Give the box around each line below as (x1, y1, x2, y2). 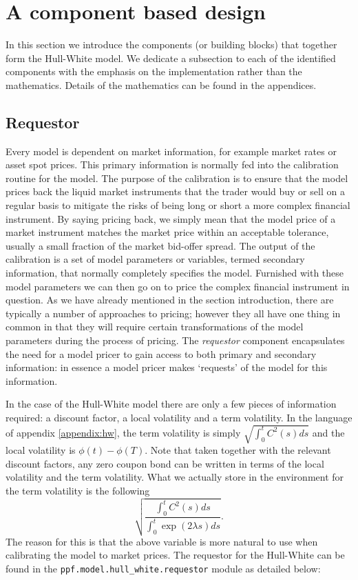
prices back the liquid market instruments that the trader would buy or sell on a (6, 184, 345, 199)
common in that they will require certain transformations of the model (6, 319, 304, 334)
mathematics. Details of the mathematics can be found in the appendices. (6, 77, 317, 92)
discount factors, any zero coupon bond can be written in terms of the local (6, 456, 324, 470)
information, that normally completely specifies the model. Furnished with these (6, 266, 344, 280)
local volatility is (6, 443, 76, 457)
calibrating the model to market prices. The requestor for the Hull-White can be (6, 548, 345, 562)
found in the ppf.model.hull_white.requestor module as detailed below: (6, 561, 321, 575)
